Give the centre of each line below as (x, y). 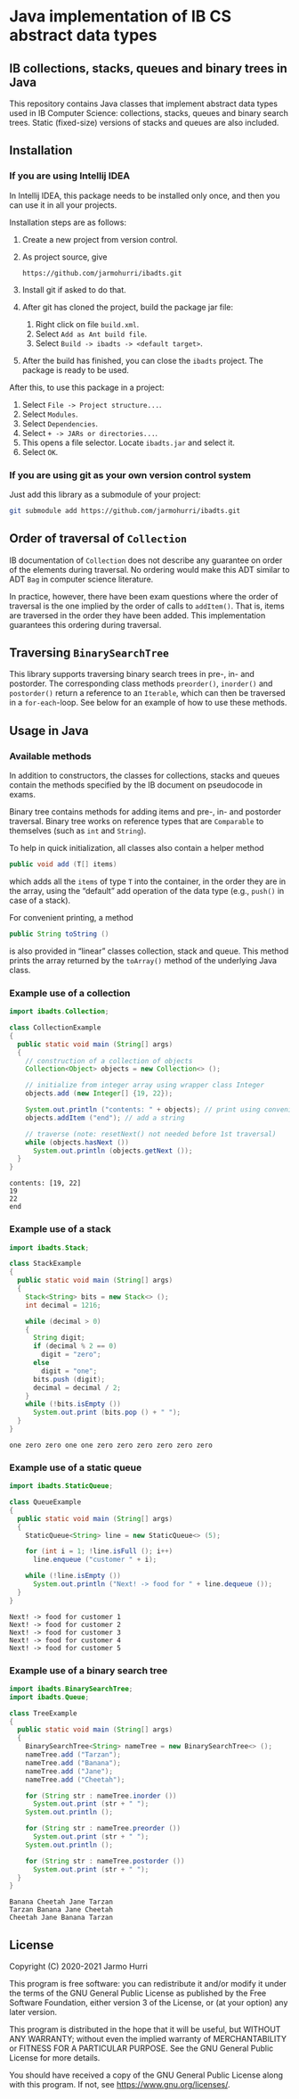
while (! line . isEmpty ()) (73, 1576)
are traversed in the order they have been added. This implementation (137, 615)
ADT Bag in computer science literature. (81, 579)
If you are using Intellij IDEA (70, 176)
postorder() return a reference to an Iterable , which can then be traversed (148, 693)
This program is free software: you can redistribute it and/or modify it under (148, 1984)
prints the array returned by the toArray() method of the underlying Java (143, 960)
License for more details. (55, 2058)
